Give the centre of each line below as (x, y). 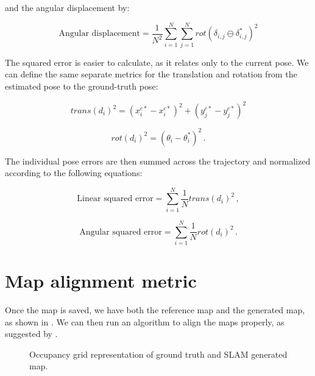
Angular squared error (121, 232)
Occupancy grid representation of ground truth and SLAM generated (158, 354)
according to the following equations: (74, 173)
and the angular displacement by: (67, 7)
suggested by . (31, 334)
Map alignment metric (101, 281)
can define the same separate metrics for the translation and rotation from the (151, 74)
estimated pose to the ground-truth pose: (82, 86)
